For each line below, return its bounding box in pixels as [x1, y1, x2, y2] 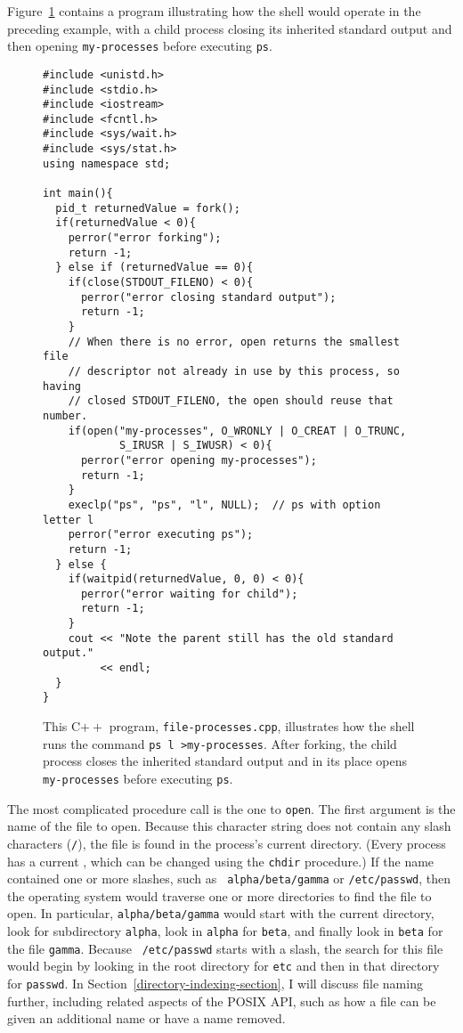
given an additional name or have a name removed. [7, 1009, 286, 1028]
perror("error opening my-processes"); [80, 453, 317, 467]
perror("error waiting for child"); [80, 587, 298, 600]
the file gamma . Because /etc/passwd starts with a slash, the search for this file [7, 939, 443, 957]
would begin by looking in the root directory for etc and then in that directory [7, 956, 440, 975]
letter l [43, 513, 94, 526]
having [43, 379, 81, 393]
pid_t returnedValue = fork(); [55, 201, 240, 215]
